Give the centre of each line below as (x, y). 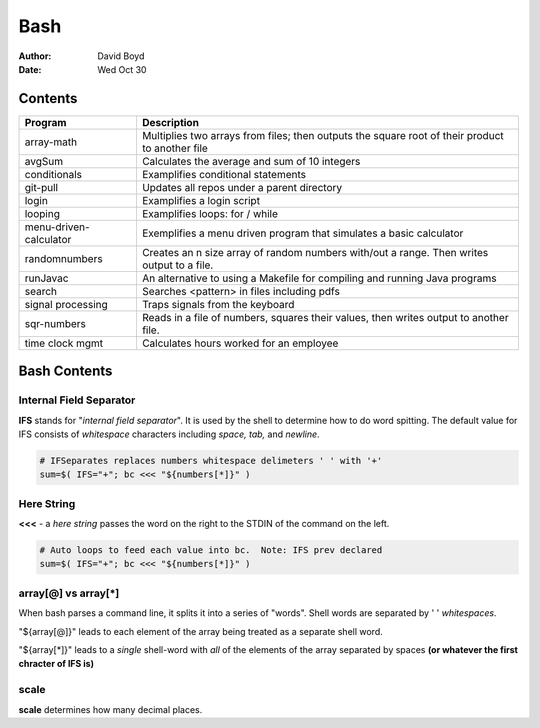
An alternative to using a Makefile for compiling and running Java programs (319, 278)
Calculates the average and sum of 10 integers (251, 161)
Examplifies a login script (200, 200)
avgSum (44, 161)
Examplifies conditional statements (224, 174)
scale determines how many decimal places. (110, 709)
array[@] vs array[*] (69, 593)
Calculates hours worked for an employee (240, 343)
